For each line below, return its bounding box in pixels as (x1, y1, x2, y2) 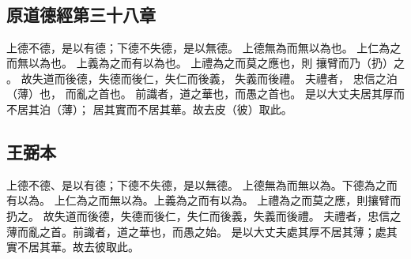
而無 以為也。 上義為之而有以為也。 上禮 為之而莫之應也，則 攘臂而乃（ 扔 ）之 (6, 54, 405, 71)
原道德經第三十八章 (6, 2, 156, 26)
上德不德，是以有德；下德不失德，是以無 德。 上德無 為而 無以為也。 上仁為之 (6, 39, 402, 55)
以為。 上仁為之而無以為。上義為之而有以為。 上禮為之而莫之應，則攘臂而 (17, 192, 402, 208)
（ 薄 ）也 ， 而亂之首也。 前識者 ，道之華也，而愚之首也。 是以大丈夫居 (6, 85, 371, 102)
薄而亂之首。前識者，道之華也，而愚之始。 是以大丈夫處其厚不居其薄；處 (6, 223, 386, 239)
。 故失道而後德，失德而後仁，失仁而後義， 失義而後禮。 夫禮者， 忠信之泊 (6, 69, 398, 86)
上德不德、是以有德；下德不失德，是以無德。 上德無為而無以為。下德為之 (6, 176, 386, 193)
